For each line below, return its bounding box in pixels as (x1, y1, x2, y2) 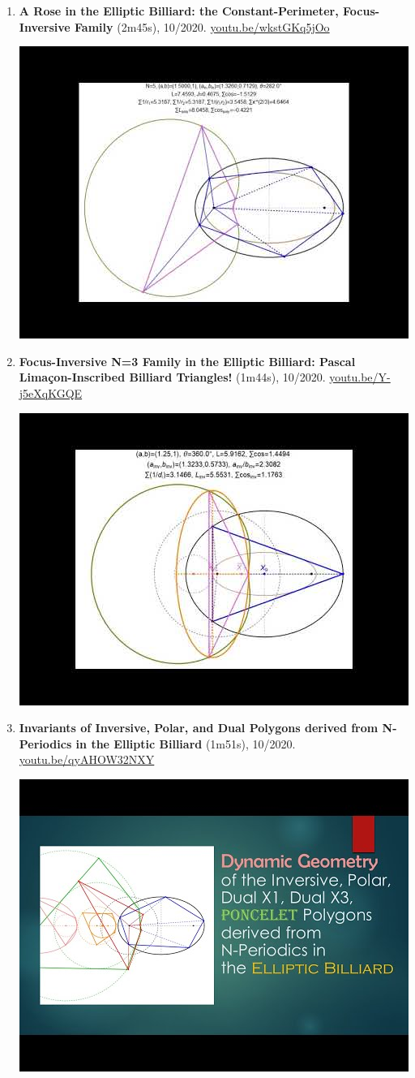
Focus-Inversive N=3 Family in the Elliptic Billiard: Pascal (19, 352, 356, 369)
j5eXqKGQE (19, 384, 83, 401)
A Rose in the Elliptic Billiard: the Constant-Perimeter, (19, 2, 339, 19)
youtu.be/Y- (329, 369, 391, 386)
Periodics (19, 735, 72, 752)
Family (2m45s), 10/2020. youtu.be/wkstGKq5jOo (75, 18, 330, 35)
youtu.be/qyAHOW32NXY (19, 751, 155, 768)
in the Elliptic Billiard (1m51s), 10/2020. (75, 735, 296, 752)
